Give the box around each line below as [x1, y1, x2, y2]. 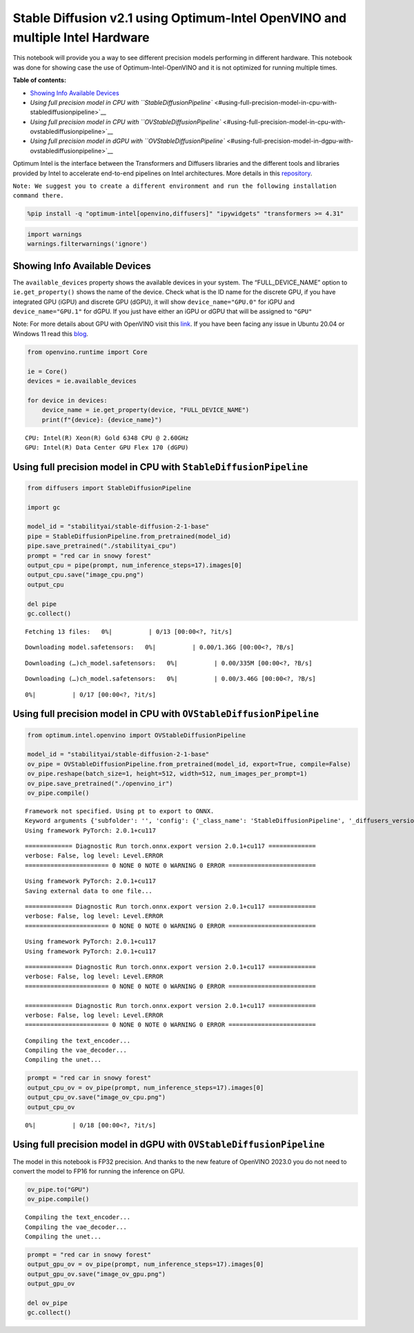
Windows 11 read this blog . [12, 329, 89, 338]
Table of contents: [12, 76, 67, 84]
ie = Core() [27, 367, 68, 376]
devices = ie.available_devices [27, 377, 137, 385]
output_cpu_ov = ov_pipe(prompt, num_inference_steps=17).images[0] [27, 1084, 264, 1091]
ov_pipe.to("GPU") [27, 1185, 90, 1194]
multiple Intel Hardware [12, 30, 150, 45]
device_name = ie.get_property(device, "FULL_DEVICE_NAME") [41, 406, 250, 414]
